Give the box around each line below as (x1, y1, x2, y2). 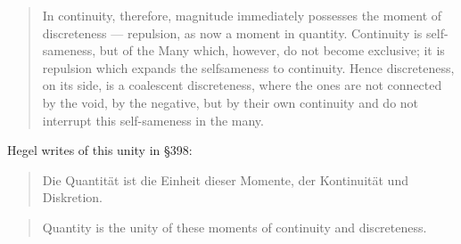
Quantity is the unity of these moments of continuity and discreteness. (42, 217, 427, 236)
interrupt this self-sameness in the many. (42, 110, 264, 129)
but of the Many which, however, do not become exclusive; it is (99, 41, 445, 60)
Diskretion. (42, 188, 103, 207)
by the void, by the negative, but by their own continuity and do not (42, 93, 419, 111)
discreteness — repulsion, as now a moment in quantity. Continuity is (42, 23, 423, 42)
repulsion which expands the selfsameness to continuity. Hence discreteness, (42, 58, 455, 77)
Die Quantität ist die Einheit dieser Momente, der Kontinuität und (42, 170, 408, 189)
